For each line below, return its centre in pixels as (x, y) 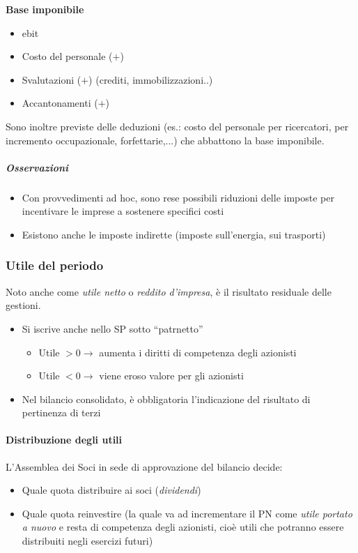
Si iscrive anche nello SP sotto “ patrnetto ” (112, 328)
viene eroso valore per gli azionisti (171, 376)
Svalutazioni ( (52, 79)
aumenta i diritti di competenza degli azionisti (198, 352)
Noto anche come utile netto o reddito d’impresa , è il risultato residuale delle (169, 291)
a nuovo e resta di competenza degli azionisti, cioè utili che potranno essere (183, 527)
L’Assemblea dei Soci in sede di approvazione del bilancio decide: (144, 466)
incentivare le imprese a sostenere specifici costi (123, 211)
